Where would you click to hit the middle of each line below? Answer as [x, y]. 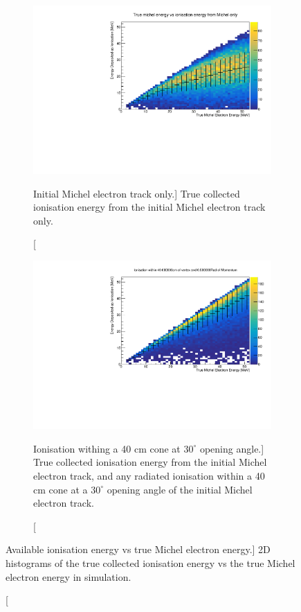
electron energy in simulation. [69, 576]
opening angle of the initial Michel [180, 489]
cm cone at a [61, 489]
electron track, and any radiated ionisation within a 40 [149, 475]
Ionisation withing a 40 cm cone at [107, 448]
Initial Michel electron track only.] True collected [137, 193]
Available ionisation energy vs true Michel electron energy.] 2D [138, 549]
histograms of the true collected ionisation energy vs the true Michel [150, 562]
